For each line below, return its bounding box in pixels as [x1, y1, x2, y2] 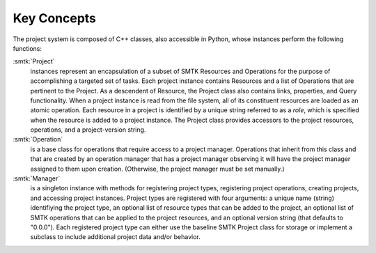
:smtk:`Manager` [13, 174, 61, 183]
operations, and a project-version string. [30, 125, 146, 134]
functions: [13, 44, 42, 52]
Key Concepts [13, 10, 97, 26]
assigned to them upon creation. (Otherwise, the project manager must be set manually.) [30, 164, 285, 173]
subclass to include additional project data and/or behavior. [30, 233, 201, 241]
